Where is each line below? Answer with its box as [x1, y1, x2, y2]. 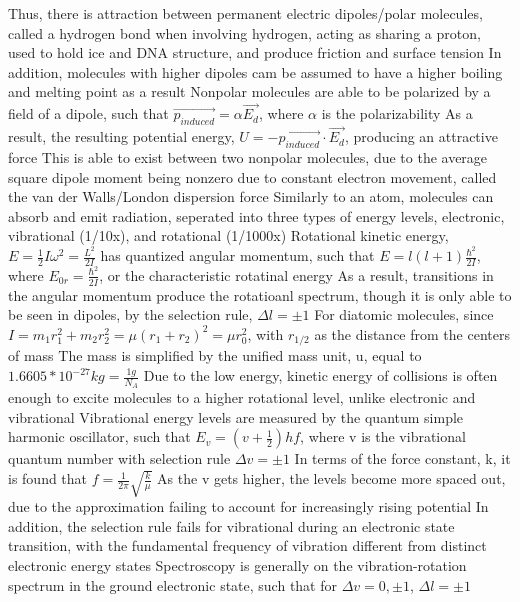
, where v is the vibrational [300, 426, 466, 447]
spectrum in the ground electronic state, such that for [8, 574, 337, 595]
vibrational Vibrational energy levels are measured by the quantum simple [8, 406, 464, 427]
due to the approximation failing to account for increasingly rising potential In [8, 496, 489, 517]
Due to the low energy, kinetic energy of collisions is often [143, 365, 498, 386]
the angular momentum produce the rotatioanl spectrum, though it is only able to [8, 284, 512, 305]
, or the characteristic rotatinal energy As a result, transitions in [99, 264, 494, 285]
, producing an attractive [344, 126, 498, 147]
